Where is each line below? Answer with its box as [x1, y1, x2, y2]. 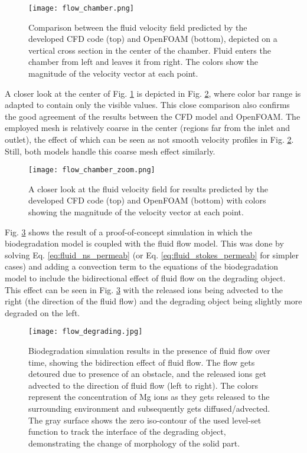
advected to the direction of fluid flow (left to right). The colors [28, 379, 259, 391]
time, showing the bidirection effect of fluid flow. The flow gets [28, 356, 255, 368]
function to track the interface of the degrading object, [28, 425, 226, 438]
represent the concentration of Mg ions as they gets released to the [28, 390, 270, 403]
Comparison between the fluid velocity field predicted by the [28, 21, 247, 33]
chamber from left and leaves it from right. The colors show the [28, 55, 258, 68]
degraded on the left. [5, 306, 80, 319]
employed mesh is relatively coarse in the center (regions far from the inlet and [5, 122, 290, 134]
